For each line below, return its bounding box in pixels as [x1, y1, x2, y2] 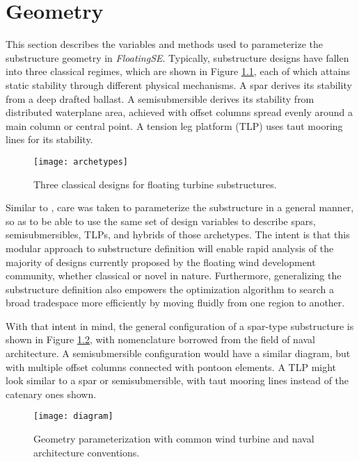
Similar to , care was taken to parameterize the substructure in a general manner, [6, 200, 354, 215]
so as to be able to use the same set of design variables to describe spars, [6, 213, 316, 228]
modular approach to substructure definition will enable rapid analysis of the [6, 240, 334, 255]
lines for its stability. [6, 132, 93, 147]
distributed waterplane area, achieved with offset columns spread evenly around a [6, 105, 353, 119]
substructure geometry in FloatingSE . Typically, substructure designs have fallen [6, 50, 349, 65]
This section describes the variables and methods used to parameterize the [6, 37, 324, 51]
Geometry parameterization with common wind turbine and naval [33, 431, 314, 446]
